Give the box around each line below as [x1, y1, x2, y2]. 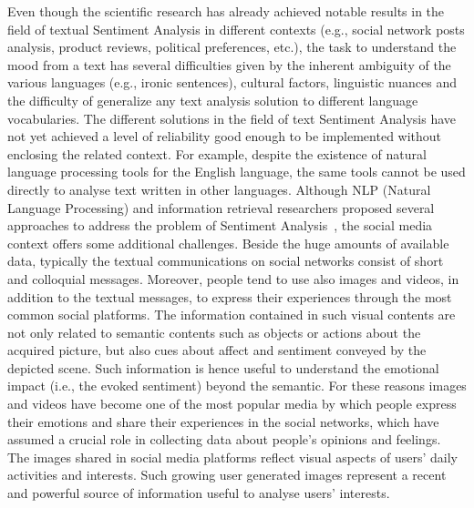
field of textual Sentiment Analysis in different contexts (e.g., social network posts [7, 19, 465, 38]
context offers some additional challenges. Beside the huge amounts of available [7, 233, 449, 252]
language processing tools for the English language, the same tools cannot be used [7, 162, 466, 181]
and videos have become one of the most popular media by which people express [7, 394, 457, 413]
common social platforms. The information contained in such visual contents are [7, 305, 456, 324]
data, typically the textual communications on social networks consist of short [7, 251, 444, 270]
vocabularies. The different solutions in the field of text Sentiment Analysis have [7, 108, 457, 127]
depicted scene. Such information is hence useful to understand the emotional [7, 358, 439, 377]
